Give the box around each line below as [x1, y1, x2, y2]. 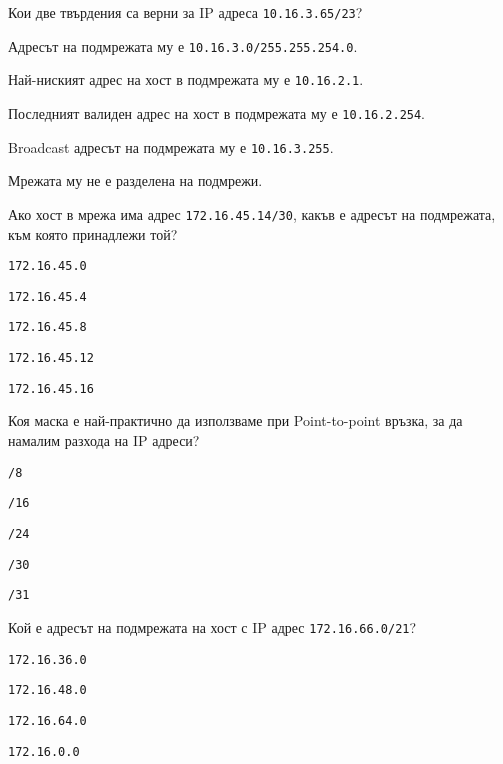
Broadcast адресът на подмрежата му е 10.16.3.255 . [8, 136, 334, 157]
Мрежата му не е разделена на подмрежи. [8, 170, 263, 191]
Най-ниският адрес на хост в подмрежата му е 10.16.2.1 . [8, 69, 364, 90]
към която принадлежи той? [8, 223, 178, 244]
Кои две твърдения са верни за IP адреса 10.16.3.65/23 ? [8, 2, 363, 22]
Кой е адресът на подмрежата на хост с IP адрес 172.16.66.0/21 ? [8, 616, 417, 637]
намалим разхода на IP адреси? [8, 430, 200, 450]
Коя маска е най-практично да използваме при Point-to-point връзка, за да [8, 410, 463, 431]
